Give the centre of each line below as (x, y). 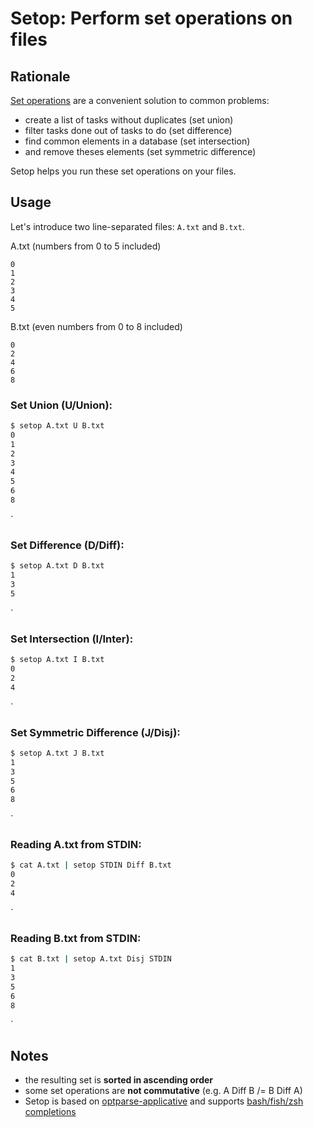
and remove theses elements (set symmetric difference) (140, 151)
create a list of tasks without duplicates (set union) (129, 120)
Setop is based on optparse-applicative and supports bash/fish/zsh (164, 1101)
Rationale (40, 76)
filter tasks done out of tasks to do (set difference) (128, 130)
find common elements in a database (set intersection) (137, 141)
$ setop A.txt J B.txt (57, 753)
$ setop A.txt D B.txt (57, 566)
